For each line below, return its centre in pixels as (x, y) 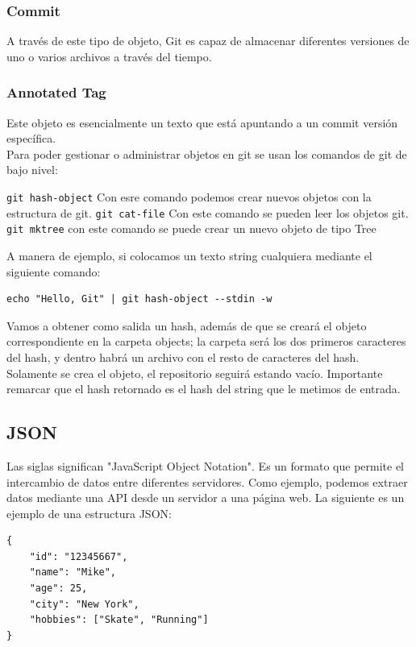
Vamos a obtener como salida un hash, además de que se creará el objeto (187, 325)
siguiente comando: (54, 271)
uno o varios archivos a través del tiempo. (109, 56)
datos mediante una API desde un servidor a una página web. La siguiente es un (206, 498)
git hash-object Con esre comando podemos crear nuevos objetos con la (189, 197)
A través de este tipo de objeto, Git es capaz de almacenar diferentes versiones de (208, 41)
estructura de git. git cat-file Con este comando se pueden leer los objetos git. (208, 212)
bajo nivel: (32, 170)
